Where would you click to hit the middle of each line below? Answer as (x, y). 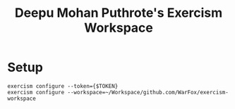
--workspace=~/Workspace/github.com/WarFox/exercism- (148, 92)
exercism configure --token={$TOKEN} (63, 86)
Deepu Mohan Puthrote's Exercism (119, 13)
